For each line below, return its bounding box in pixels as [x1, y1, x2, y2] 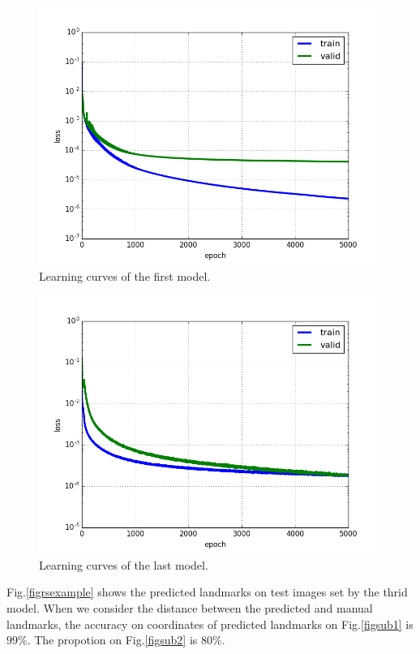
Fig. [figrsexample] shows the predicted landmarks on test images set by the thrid [6, 583, 408, 600]
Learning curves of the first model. [39, 267, 211, 284]
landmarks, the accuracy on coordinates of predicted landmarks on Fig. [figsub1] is [6, 615, 414, 632]
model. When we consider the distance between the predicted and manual [6, 599, 373, 616]
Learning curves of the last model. [39, 556, 208, 573]
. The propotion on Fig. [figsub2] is [27, 631, 198, 648]
